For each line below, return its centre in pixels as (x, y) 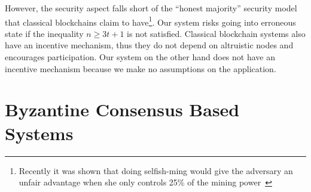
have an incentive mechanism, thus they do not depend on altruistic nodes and (149, 45)
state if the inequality (44, 33)
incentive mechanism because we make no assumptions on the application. (141, 68)
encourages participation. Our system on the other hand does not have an (140, 57)
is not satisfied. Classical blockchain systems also (216, 33)
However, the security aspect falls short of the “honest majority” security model (151, 8)
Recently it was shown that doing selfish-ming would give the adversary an (156, 170)
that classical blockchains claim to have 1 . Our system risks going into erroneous (150, 21)
